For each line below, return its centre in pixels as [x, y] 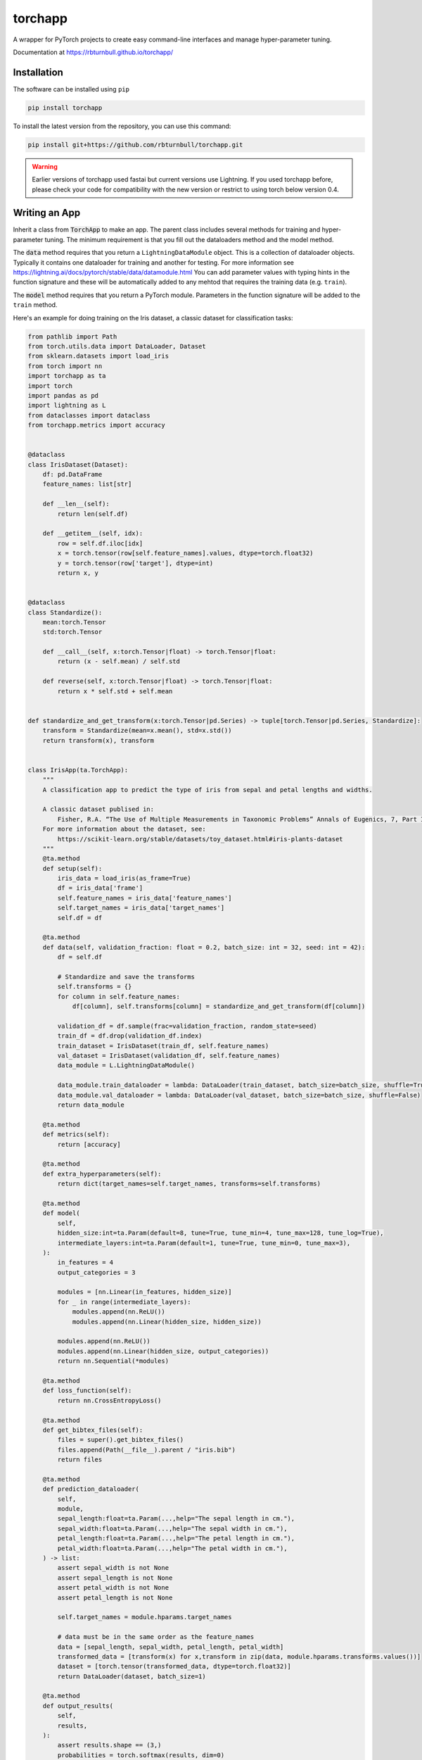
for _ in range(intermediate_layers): [124, 1302]
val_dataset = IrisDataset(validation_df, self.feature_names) [169, 1056]
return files [80, 1460]
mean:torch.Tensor [74, 622]
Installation [38, 72]
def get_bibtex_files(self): [93, 1430]
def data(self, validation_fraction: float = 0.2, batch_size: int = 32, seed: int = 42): [204, 947]
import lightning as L [67, 406]
